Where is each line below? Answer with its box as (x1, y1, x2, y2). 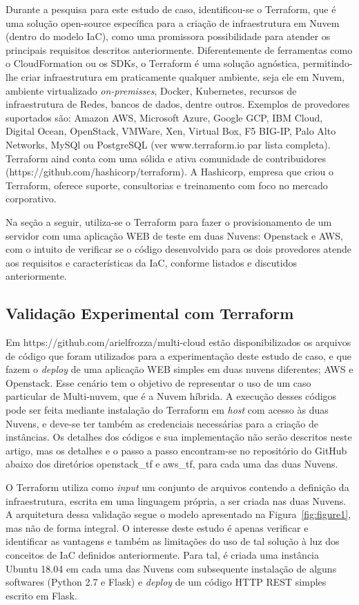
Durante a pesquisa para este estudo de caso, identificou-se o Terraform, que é (6, 2, 336, 16)
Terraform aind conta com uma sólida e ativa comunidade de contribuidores (6, 151, 326, 165)
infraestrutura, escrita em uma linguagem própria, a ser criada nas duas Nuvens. (6, 493, 347, 508)
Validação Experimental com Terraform (6, 302, 294, 324)
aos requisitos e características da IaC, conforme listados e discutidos (6, 255, 297, 269)
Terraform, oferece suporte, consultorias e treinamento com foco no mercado (6, 177, 328, 192)
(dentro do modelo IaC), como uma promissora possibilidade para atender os (6, 29, 331, 44)
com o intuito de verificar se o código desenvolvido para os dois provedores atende (6, 242, 352, 256)
